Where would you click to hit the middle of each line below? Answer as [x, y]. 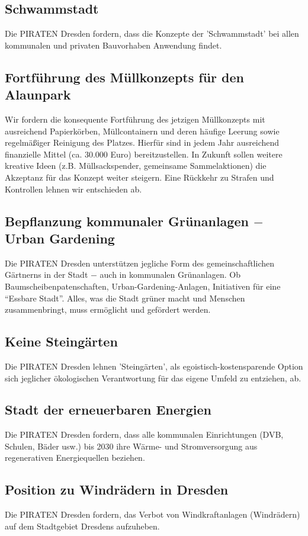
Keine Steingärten [61, 341]
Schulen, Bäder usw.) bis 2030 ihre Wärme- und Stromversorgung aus [131, 446]
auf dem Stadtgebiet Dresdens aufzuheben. [82, 526]
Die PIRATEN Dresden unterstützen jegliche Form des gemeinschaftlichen [140, 263]
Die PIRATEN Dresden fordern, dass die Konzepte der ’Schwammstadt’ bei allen [152, 33]
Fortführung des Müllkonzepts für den [124, 77]
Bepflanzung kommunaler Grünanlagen [127, 221]
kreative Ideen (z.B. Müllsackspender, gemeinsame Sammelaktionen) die [136, 166]
